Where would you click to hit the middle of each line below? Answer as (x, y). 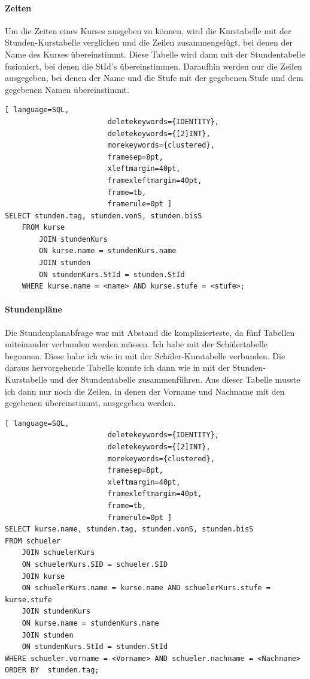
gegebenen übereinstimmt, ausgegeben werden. (90, 403)
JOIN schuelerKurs (58, 553)
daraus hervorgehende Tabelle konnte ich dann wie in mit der (117, 367)
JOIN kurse (43, 576)
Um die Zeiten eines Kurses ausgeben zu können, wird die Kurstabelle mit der (148, 30)
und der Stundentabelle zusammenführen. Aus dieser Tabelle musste (175, 379)
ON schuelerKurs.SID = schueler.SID (95, 564)
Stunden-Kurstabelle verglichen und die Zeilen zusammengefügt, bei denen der (149, 42)
